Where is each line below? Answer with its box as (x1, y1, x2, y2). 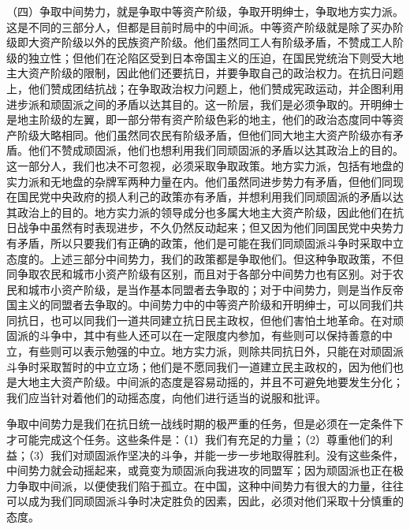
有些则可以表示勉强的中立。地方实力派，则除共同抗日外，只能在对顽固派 (28, 343, 404, 359)
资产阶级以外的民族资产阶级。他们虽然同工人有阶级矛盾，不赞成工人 (39, 34, 393, 50)
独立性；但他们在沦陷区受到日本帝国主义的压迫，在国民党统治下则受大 (28, 49, 393, 65)
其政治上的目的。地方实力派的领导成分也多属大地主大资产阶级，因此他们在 (6, 203, 393, 220)
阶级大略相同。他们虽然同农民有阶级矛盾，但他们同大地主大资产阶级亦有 (17, 126, 393, 143)
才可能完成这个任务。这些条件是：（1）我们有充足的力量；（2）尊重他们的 (6, 431, 382, 448)
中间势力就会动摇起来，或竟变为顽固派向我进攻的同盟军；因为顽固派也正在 (6, 462, 393, 479)
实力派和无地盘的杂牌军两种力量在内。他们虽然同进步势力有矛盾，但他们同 (6, 173, 393, 189)
